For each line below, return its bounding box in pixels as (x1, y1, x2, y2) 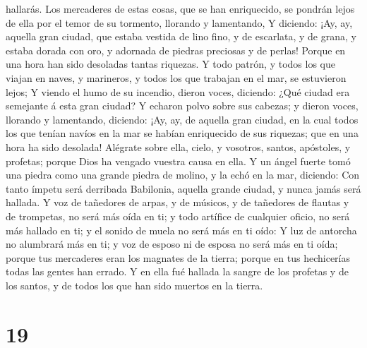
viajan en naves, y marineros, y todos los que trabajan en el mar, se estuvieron (6, 70, 347, 85)
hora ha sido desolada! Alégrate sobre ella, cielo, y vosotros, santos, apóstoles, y (6, 139, 351, 154)
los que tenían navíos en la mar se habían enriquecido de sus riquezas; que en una (6, 126, 359, 140)
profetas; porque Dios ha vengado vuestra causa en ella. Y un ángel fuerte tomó (6, 153, 351, 168)
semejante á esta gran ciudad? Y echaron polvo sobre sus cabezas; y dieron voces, (6, 98, 359, 113)
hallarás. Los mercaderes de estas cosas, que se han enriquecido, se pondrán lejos (6, 1, 355, 16)
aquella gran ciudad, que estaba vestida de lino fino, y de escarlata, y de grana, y (6, 29, 356, 44)
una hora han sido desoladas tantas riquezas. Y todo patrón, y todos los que (6, 56, 335, 71)
